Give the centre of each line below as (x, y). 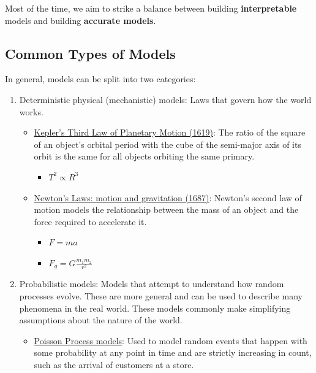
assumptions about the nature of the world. (101, 320)
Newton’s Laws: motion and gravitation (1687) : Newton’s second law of (168, 197)
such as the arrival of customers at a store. (114, 364)
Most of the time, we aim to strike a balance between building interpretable (151, 8)
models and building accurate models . (81, 20)
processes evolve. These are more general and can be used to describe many (161, 295)
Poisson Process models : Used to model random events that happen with (171, 340)
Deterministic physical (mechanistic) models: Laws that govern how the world (165, 99)
